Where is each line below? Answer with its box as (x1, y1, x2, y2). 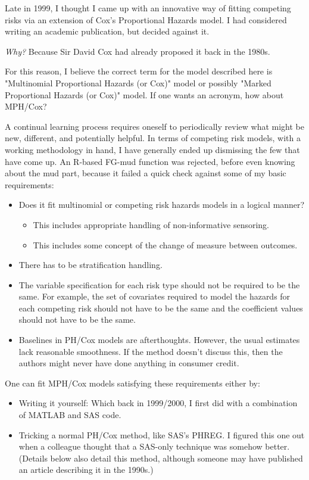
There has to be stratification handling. (18, 258, 163, 271)
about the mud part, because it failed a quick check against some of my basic (5, 167, 286, 179)
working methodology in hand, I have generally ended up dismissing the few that (5, 143, 300, 155)
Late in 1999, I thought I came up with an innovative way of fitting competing (5, 2, 291, 14)
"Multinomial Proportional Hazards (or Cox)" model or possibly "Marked (5, 76, 271, 89)
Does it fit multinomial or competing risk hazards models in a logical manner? (18, 198, 305, 211)
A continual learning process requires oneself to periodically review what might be (5, 120, 304, 132)
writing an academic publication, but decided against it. (5, 25, 210, 38)
